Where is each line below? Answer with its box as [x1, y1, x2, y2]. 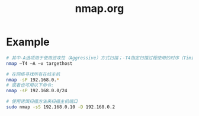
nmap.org [75, 2, 124, 15]
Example [6, 35, 50, 49]
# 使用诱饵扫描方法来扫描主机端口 [6, 99, 78, 105]
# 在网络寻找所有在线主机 [6, 71, 60, 77]
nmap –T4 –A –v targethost [6, 60, 73, 67]
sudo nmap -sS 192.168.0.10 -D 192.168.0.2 [6, 104, 115, 110]
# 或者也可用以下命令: [6, 82, 54, 88]
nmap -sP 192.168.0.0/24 [6, 88, 68, 94]
